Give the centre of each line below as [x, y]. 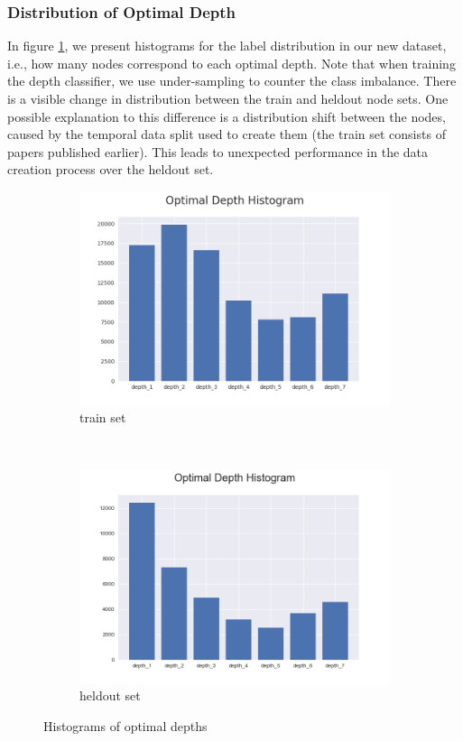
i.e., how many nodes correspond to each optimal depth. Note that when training [231, 63]
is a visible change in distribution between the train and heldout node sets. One [228, 98]
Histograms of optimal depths [125, 725]
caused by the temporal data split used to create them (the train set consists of [227, 134]
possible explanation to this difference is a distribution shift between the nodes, [227, 116]
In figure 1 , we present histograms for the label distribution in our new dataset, [227, 46]
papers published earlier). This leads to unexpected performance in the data [218, 151]
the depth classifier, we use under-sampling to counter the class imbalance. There [232, 81]
